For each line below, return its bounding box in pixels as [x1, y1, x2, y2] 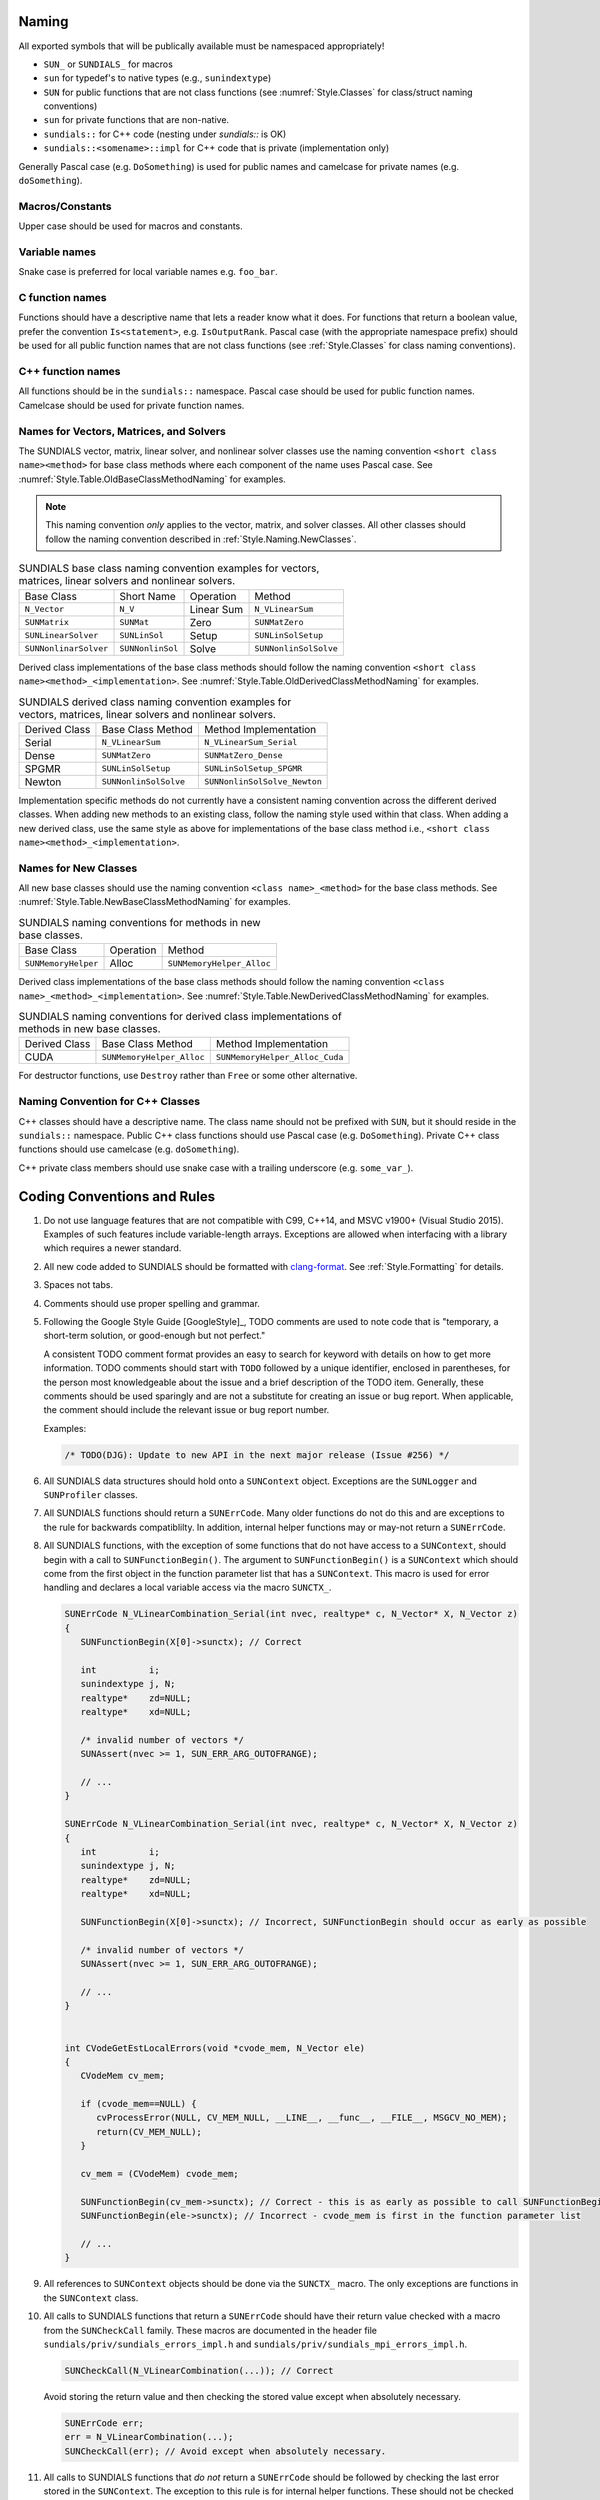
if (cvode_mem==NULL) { [80, 2098, 197, 2110]
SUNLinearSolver [24, 630, 99, 641]
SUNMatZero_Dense [203, 750, 284, 761]
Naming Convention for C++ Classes [18, 1095, 200, 1109]
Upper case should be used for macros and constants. [18, 220, 244, 232]
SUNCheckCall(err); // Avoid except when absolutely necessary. [64, 2445, 387, 2457]
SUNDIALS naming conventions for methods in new [18, 916, 261, 930]
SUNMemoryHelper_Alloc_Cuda [215, 1051, 344, 1062]
